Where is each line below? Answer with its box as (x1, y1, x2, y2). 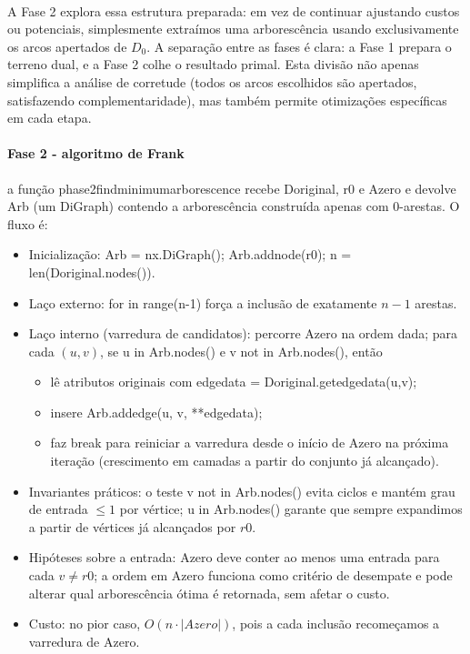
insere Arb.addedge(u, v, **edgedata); (50, 402, 263, 421)
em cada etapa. (7, 108, 92, 127)
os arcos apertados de (7, 36, 127, 55)
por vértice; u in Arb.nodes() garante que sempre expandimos (119, 499, 463, 518)
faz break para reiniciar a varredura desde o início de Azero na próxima (50, 433, 449, 452)
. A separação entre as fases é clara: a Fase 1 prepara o (146, 36, 452, 55)
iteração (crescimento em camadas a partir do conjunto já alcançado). (50, 451, 439, 470)
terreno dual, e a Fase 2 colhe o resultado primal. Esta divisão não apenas (7, 55, 419, 74)
